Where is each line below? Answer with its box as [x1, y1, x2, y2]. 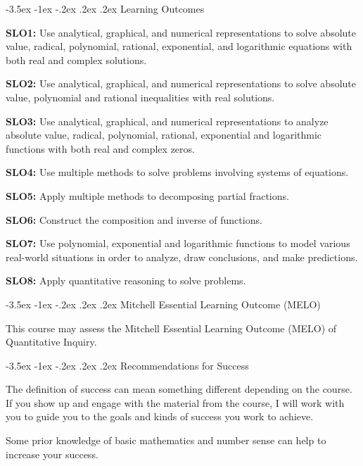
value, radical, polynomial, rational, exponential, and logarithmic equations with [6, 39, 352, 53]
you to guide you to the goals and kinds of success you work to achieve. [6, 409, 314, 424]
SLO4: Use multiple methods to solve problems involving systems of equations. [6, 165, 349, 180]
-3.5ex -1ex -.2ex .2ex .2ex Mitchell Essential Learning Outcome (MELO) [6, 296, 321, 311]
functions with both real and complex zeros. [6, 141, 195, 156]
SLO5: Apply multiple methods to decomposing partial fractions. [6, 188, 289, 203]
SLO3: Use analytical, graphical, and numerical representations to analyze [6, 113, 329, 128]
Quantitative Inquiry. [6, 334, 97, 349]
